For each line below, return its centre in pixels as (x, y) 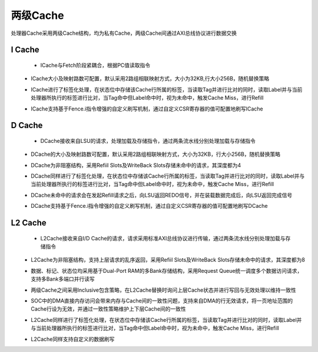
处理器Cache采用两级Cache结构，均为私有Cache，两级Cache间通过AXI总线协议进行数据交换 (124, 33)
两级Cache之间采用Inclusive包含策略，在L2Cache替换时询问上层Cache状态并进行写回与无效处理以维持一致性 (164, 290)
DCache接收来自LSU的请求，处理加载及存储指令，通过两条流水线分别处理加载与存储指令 (148, 141)
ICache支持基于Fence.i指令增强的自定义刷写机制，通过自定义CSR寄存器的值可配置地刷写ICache (147, 109)
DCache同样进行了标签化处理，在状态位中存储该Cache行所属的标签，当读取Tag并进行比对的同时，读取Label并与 (168, 176)
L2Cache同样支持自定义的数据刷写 (73, 339)
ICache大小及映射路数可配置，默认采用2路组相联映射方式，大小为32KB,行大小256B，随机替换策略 (150, 79)
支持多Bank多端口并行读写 (63, 279)
